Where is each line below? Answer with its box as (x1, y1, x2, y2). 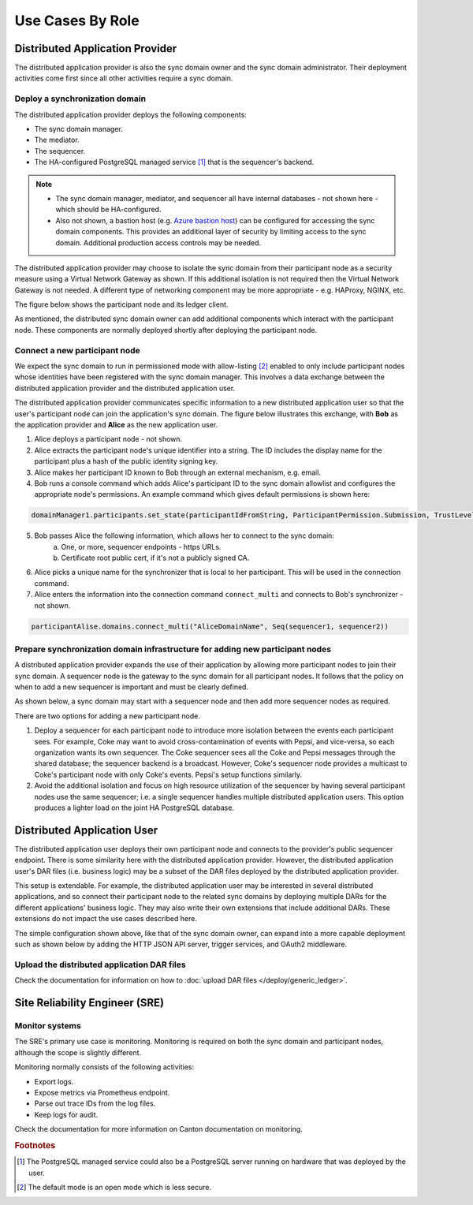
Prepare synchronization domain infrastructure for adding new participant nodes (14, 644, 331, 655)
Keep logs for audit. (34, 1110, 99, 1119)
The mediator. (34, 135, 80, 145)
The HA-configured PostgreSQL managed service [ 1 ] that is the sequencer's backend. (34, 158, 315, 167)
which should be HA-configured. (55, 205, 162, 215)
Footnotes (14, 1140, 56, 1151)
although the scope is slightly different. (14, 1047, 142, 1057)
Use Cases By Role (14, 12, 140, 29)
